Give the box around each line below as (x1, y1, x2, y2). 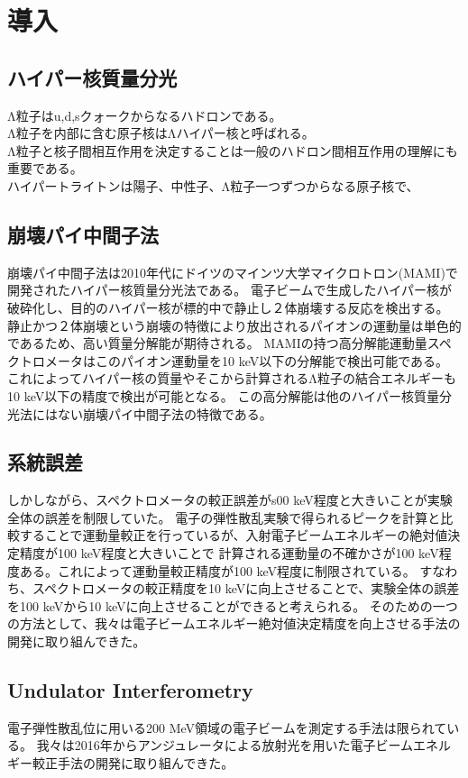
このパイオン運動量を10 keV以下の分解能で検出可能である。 (95, 351, 449, 370)
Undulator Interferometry (7, 676, 253, 704)
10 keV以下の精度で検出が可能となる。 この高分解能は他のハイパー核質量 (7, 386, 439, 405)
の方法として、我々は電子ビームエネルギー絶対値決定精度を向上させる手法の (7, 614, 461, 633)
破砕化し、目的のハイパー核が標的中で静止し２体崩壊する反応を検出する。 (7, 297, 449, 316)
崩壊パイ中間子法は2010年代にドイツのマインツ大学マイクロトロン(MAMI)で (7, 262, 458, 281)
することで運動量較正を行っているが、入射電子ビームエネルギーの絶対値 (19, 526, 448, 545)
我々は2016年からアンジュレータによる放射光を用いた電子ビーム (36, 736, 414, 755)
